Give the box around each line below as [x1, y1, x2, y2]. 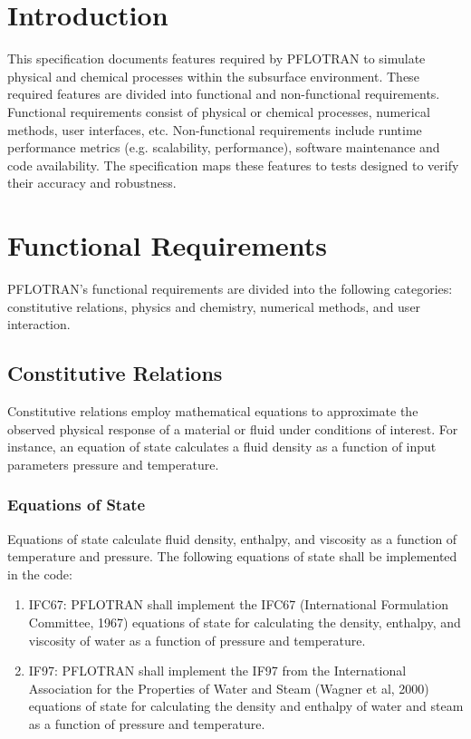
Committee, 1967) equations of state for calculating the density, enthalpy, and [28, 612, 461, 631]
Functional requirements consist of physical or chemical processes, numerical [7, 102, 430, 121]
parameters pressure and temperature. [7, 454, 219, 473]
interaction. [7, 315, 71, 334]
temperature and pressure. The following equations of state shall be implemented [7, 547, 457, 566]
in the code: [7, 564, 72, 583]
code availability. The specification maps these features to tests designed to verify [7, 155, 459, 174]
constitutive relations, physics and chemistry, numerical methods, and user [7, 297, 421, 316]
